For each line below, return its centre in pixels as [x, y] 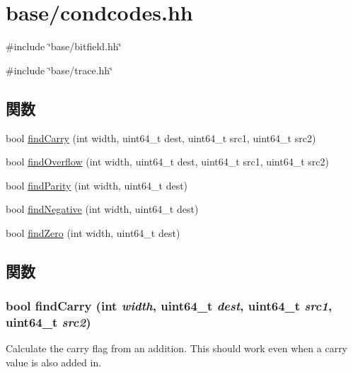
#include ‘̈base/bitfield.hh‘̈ [64, 46]
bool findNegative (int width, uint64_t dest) [102, 209]
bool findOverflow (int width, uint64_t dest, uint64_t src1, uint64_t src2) [167, 162]
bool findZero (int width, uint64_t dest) [93, 232]
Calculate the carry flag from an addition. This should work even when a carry [177, 348]
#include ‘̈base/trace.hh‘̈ [59, 70]
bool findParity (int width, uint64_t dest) [97, 185]
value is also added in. [54, 362]
